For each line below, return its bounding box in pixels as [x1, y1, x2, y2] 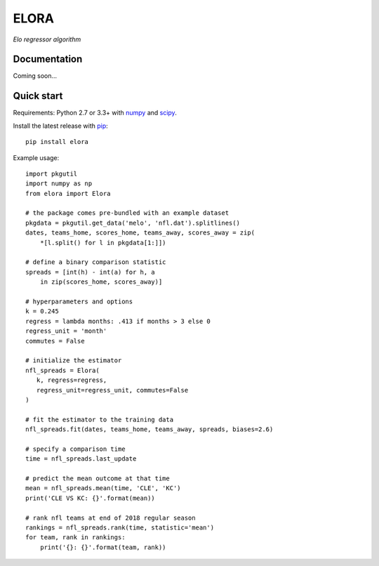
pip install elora [25, 138, 89, 146]
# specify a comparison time [25, 445, 126, 453]
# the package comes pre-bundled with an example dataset [25, 209, 230, 217]
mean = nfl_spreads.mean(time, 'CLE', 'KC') [25, 485, 182, 492]
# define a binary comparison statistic [25, 258, 166, 266]
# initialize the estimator [25, 357, 122, 364]
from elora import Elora [25, 190, 111, 197]
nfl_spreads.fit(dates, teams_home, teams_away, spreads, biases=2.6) [25, 426, 274, 433]
